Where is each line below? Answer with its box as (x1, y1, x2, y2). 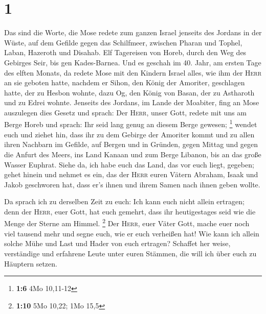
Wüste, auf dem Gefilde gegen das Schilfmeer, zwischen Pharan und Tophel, (4, 37, 242, 47)
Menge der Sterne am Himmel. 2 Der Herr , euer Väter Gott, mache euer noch (4, 216, 250, 229)
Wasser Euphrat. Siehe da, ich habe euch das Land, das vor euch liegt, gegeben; (4, 159, 254, 170)
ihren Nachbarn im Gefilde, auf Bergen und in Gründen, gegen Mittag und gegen (4, 139, 258, 150)
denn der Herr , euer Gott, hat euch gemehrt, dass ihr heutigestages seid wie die (4, 206, 256, 216)
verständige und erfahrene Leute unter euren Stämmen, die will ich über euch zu (4, 248, 257, 258)
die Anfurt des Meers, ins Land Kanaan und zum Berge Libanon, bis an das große (4, 149, 261, 159)
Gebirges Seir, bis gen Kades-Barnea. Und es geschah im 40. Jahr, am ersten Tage (4, 57, 261, 67)
